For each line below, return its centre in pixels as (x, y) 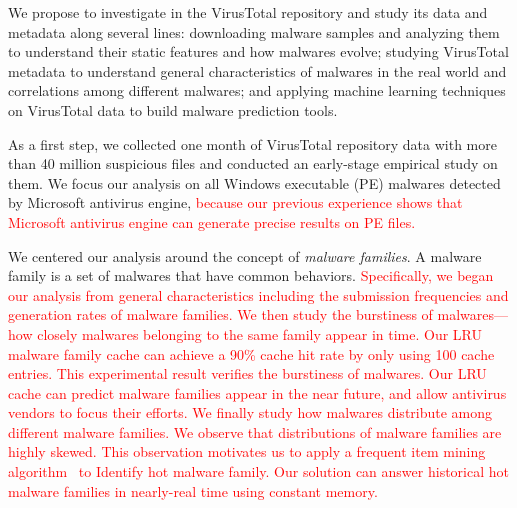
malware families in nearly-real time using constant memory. (193, 490)
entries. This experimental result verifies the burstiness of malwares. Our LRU (247, 373)
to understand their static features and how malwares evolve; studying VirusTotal (258, 51)
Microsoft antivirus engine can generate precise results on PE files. (212, 221)
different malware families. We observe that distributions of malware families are (255, 431)
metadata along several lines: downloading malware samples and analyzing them (254, 31)
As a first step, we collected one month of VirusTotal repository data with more (252, 143)
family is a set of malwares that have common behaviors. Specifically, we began (251, 275)
